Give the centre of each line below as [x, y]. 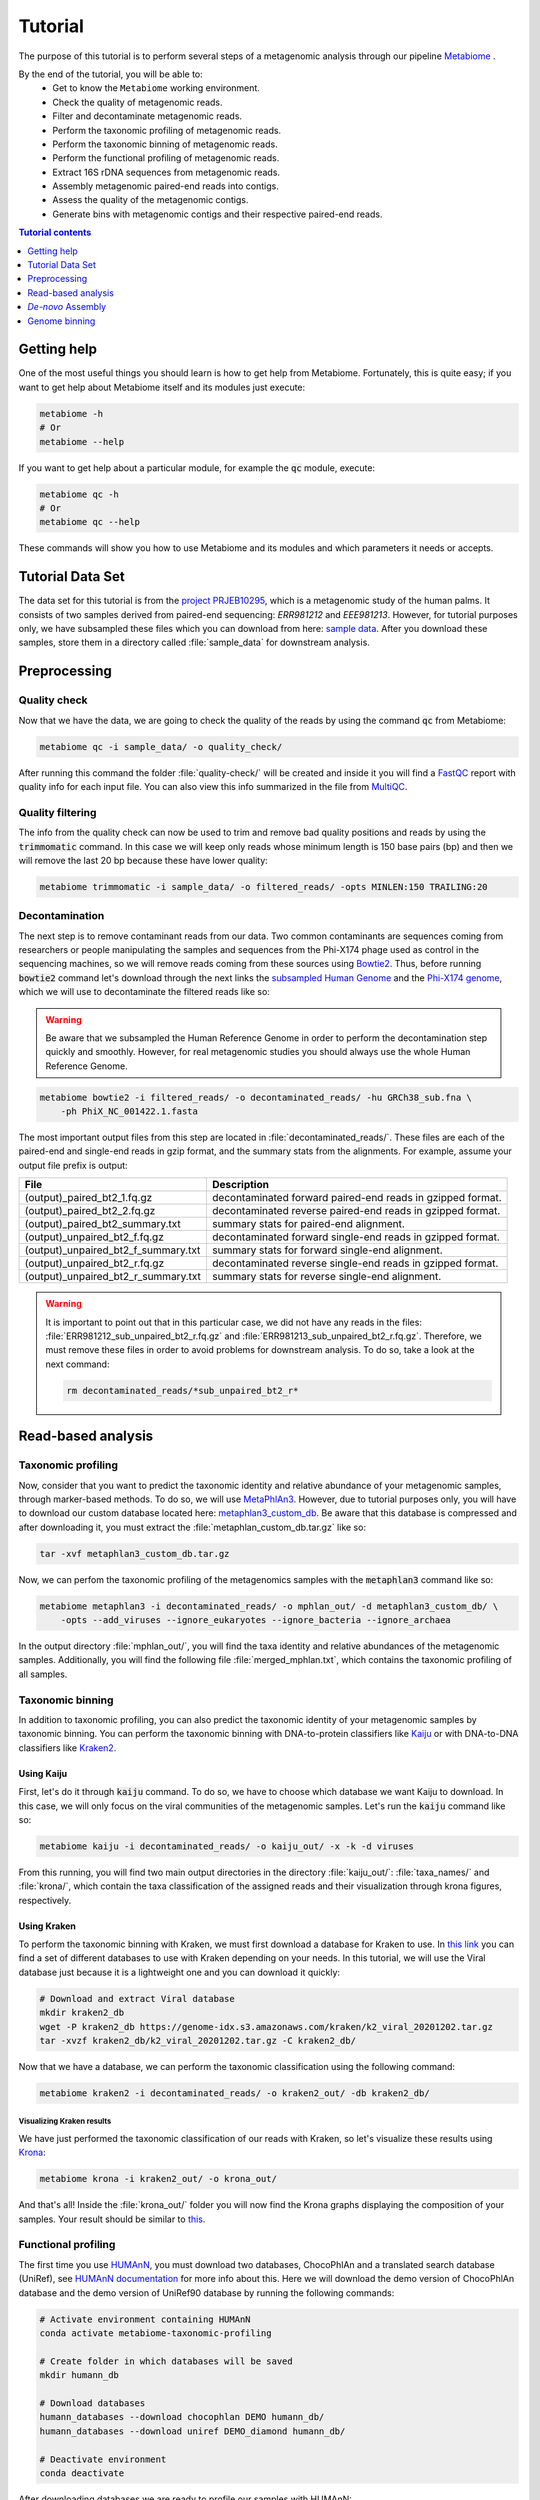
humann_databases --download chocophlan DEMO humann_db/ [182, 2417]
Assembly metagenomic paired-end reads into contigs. [165, 186]
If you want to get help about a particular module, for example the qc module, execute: [196, 467]
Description [240, 1185]
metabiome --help [82, 441]
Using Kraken [47, 1926]
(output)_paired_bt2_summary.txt [103, 1224]
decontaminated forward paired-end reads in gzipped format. [356, 1198]
